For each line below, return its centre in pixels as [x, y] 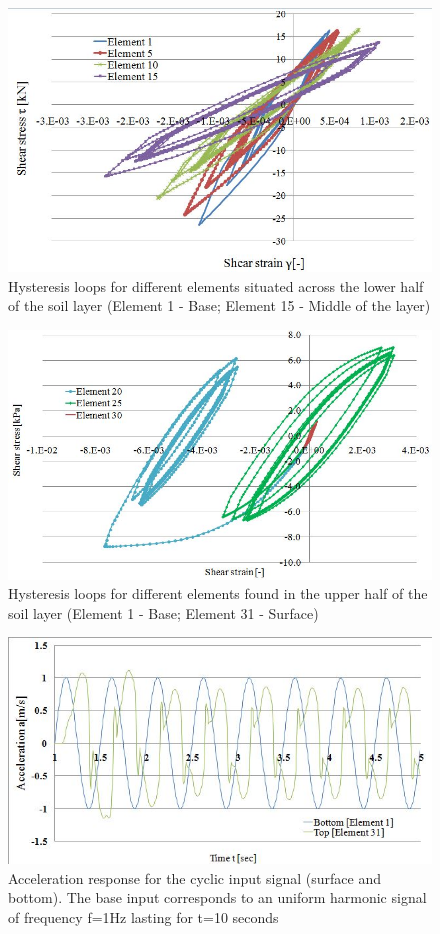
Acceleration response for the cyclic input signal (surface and [195, 877]
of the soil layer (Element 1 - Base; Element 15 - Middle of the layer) [219, 305]
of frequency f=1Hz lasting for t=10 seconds [143, 917]
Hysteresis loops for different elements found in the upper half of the [218, 593]
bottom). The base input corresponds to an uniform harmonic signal [217, 897]
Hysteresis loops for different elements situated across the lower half [216, 285]
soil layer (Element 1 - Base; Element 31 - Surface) [163, 612]
